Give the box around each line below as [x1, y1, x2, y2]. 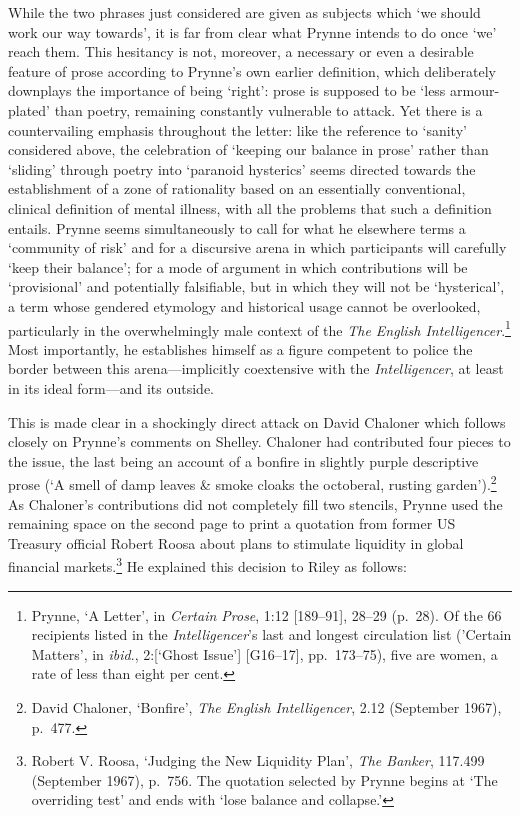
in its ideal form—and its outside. [8, 377, 215, 398]
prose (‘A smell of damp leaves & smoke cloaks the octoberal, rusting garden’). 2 [8, 471, 497, 494]
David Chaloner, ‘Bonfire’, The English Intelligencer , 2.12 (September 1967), [31, 696, 502, 717]
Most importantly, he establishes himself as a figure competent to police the [8, 338, 473, 359]
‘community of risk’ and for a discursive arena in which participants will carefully [8, 237, 507, 258]
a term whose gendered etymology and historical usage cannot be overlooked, [8, 295, 481, 316]
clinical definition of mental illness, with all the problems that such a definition [8, 197, 492, 218]
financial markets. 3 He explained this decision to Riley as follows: [8, 553, 407, 576]
